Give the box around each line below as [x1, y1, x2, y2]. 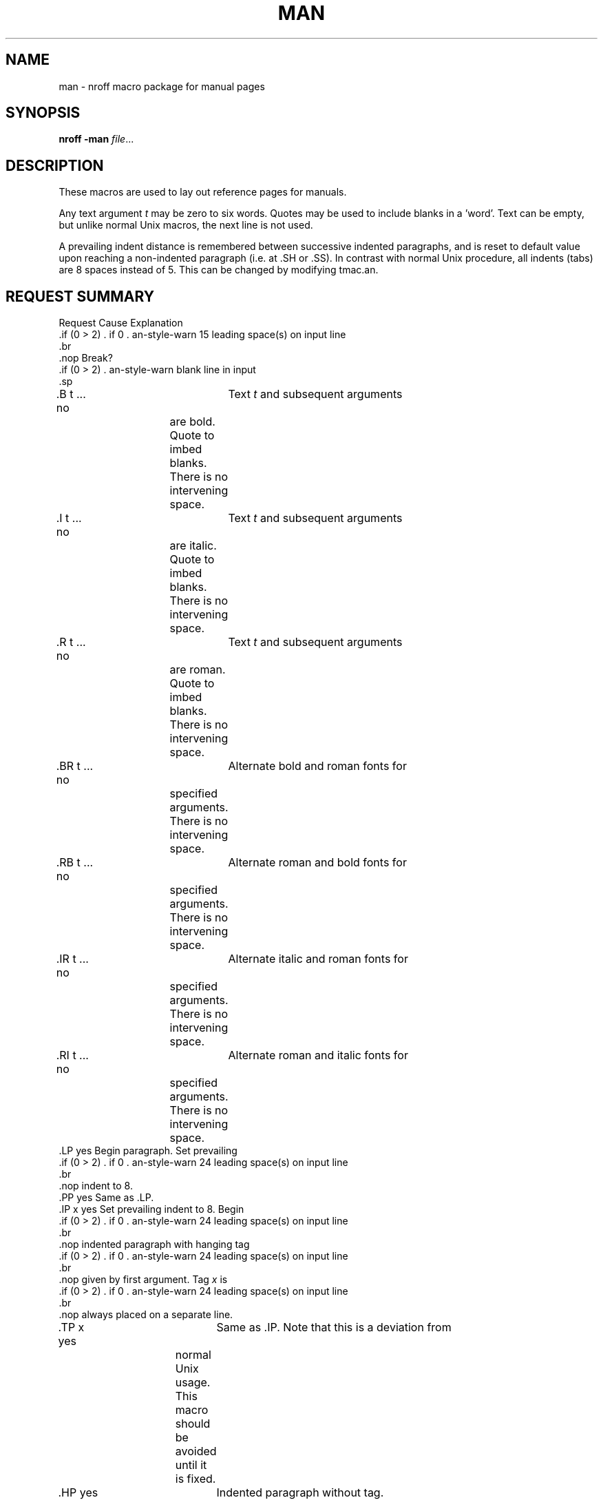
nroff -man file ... [59, 133, 134, 145]
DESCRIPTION [6, 156, 104, 174]
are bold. [169, 415, 215, 429]
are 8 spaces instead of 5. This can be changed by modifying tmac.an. [59, 264, 379, 276]
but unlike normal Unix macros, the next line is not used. [59, 219, 313, 231]
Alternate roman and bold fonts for [228, 855, 407, 870]
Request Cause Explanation [59, 317, 183, 329]
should [175, 1417, 211, 1431]
